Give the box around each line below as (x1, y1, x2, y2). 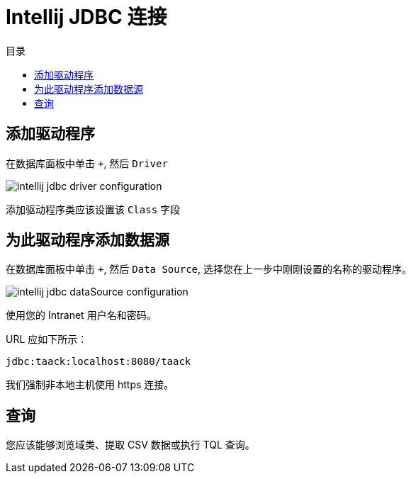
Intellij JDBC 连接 (6, 5, 167, 29)
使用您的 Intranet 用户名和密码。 (6, 309, 157, 322)
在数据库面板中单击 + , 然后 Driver (6, 157, 168, 169)
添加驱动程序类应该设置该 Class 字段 (6, 203, 181, 215)
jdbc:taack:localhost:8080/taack (6, 356, 191, 368)
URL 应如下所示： (6, 333, 88, 346)
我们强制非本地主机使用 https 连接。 (6, 378, 174, 391)
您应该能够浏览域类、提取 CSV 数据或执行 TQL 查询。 (6, 439, 255, 451)
